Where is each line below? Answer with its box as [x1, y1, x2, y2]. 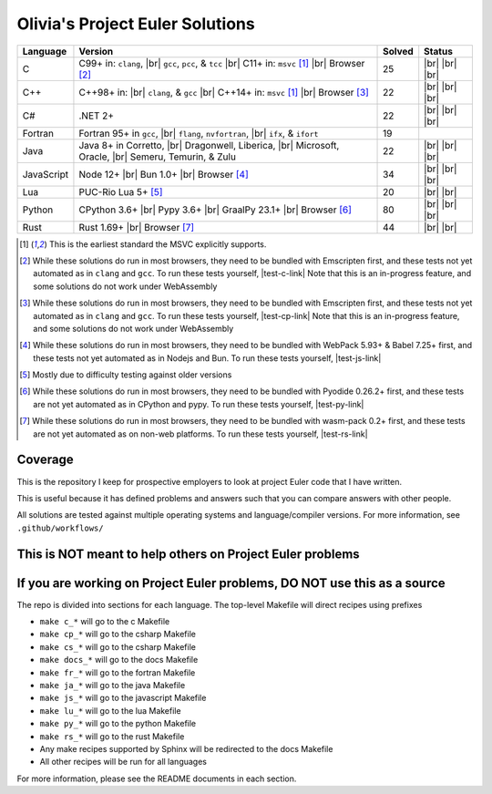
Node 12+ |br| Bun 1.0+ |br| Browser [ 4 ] [78, 168, 250, 180]
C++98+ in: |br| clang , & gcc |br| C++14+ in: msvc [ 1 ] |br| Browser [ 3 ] [78, 86, 369, 98]
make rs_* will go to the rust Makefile [39, 730, 185, 742]
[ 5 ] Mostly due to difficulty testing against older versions [19, 369, 232, 380]
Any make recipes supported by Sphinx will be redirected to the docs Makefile [39, 743, 333, 754]
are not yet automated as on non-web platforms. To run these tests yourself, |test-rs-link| [33, 428, 368, 439]
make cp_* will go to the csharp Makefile [39, 629, 196, 640]
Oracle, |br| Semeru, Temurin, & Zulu [78, 150, 237, 163]
